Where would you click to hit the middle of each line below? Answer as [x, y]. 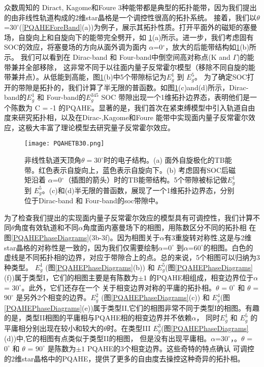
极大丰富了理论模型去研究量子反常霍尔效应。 [100, 127]
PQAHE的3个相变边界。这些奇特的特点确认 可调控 [171, 348]
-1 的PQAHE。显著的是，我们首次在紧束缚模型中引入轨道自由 [153, 107]
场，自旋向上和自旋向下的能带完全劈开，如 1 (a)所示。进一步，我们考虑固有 [129, 37]
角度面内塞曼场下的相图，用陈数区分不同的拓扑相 [165, 227]
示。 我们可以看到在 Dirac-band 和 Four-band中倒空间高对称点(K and [117, 57]
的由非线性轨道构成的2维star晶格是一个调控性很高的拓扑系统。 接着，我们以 [130, 17]
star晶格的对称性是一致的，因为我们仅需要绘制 [81, 247]
